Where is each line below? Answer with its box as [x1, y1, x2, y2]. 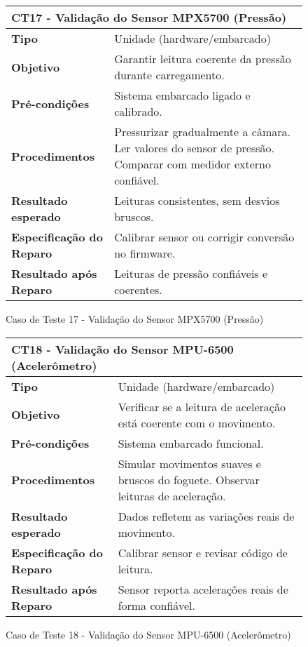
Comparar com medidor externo [114, 156, 271, 172]
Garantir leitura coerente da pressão [114, 51, 291, 67]
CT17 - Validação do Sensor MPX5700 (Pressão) [11, 9, 287, 25]
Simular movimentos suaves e [118, 455, 261, 472]
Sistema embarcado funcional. [118, 434, 264, 451]
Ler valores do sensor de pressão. [114, 140, 275, 156]
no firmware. [114, 245, 176, 261]
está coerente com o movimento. [118, 414, 276, 431]
